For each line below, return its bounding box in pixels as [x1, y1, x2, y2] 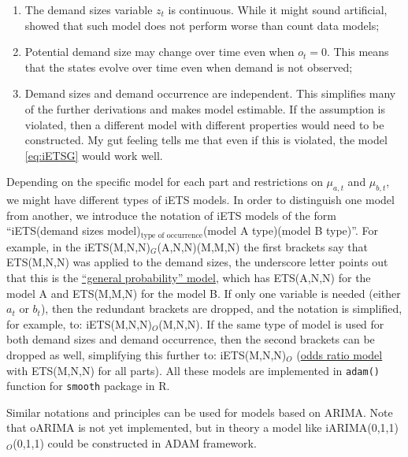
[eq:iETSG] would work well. [24, 147, 163, 163]
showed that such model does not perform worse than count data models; [24, 17, 380, 33]
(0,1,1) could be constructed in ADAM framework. [13, 435, 257, 451]
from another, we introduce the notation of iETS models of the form [6, 206, 336, 223]
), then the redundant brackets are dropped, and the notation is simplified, [40, 300, 402, 317]
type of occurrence [140, 231, 203, 240]
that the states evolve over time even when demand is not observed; [24, 58, 353, 75]
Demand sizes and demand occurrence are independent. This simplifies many [24, 85, 396, 102]
